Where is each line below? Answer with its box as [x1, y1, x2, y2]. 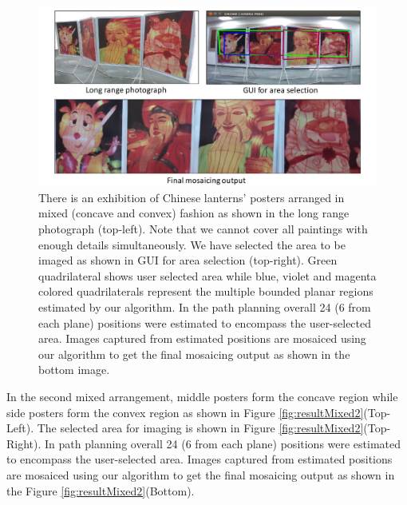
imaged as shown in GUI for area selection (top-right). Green [38, 252, 338, 268]
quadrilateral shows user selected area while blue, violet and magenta [38, 267, 377, 284]
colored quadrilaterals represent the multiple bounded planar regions [38, 283, 373, 300]
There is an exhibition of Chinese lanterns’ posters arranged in [38, 189, 345, 205]
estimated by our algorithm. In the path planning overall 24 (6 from [38, 299, 371, 315]
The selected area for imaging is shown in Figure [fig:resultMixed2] [37, 420, 364, 436]
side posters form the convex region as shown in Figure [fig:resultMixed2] [6, 404, 364, 420]
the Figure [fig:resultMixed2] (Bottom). [6, 482, 195, 499]
